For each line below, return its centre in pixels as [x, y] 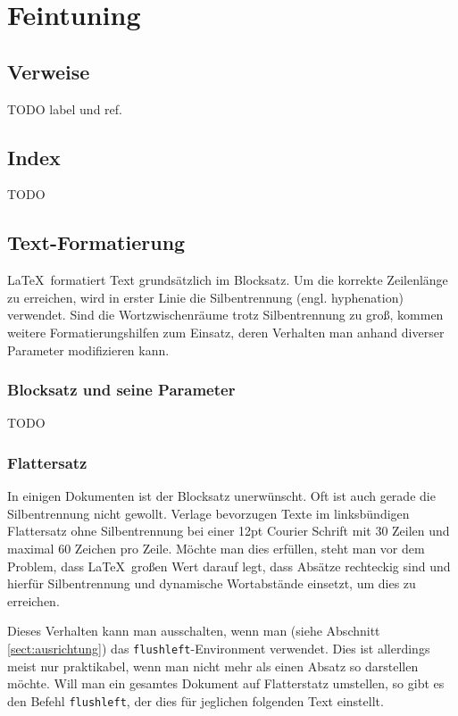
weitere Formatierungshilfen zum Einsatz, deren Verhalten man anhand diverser [226, 332]
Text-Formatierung [96, 242]
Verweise [49, 71]
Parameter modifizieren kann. [88, 350]
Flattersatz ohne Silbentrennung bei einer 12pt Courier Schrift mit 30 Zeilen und [229, 531]
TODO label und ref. [65, 108]
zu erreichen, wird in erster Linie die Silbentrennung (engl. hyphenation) [205, 297]
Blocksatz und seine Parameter [121, 390]
